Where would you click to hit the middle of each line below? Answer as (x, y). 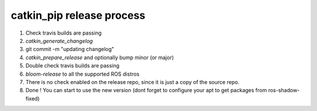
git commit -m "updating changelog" (70, 49)
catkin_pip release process (78, 15)
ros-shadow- (284, 90)
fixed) (33, 98)
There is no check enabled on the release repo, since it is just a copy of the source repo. (133, 82)
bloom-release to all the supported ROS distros (82, 74)
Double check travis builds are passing (72, 66)
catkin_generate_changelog (59, 41)
